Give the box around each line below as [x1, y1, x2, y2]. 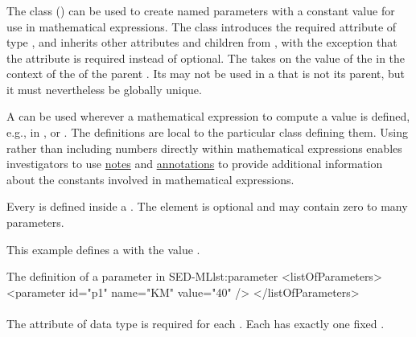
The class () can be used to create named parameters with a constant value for [6, 2, 395, 18]
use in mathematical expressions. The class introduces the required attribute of [6, 18, 397, 35]
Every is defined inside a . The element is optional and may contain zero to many [6, 198, 408, 215]
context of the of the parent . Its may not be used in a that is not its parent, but [6, 65, 406, 82]
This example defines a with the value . [6, 240, 200, 257]
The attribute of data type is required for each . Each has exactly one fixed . [6, 315, 385, 332]
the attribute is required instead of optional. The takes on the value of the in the [6, 49, 406, 66]
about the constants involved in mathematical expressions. [6, 171, 294, 187]
